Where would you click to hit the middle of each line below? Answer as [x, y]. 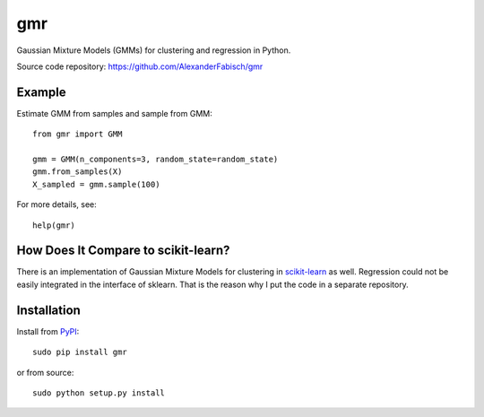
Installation [48, 310]
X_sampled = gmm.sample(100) [96, 184]
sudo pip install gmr [80, 352]
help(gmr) [54, 225]
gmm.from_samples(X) [78, 172]
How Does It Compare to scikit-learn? [123, 251]
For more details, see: [57, 204]
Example [41, 92]
